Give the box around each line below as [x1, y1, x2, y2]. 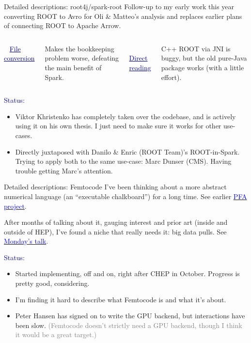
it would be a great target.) [15, 329, 97, 340]
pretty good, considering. [15, 278, 90, 288]
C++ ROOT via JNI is [161, 43, 231, 53]
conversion [4, 53, 35, 63]
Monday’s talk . [4, 236, 48, 246]
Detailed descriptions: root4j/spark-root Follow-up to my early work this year [4, 1, 235, 11]
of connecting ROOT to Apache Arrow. [4, 20, 121, 31]
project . [4, 201, 27, 211]
